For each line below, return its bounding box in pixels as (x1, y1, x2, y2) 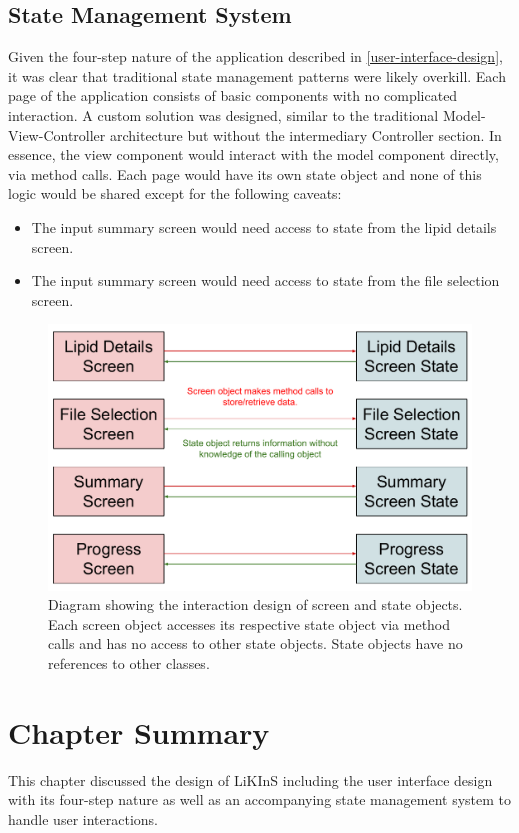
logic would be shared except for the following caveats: (8, 183, 342, 204)
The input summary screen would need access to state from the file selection (31, 270, 500, 291)
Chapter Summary (8, 711, 270, 752)
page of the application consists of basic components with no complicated (8, 85, 458, 106)
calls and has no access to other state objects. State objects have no (48, 633, 463, 654)
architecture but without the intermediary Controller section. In (109, 124, 502, 145)
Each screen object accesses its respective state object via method (48, 613, 451, 634)
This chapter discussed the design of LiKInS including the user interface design (8, 769, 493, 790)
